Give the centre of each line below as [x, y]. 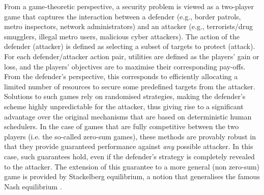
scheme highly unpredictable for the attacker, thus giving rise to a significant [124, 106]
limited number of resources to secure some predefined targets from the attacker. [130, 86]
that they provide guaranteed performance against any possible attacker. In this [129, 146]
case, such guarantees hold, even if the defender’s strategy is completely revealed [129, 156]
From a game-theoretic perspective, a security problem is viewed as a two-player [129, 6]
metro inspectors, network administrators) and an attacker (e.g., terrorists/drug [128, 26]
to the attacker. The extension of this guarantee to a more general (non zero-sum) [132, 166]
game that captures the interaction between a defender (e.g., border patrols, [123, 16]
